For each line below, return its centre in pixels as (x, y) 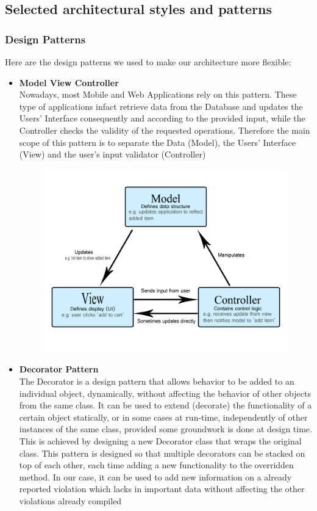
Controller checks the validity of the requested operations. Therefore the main (165, 130)
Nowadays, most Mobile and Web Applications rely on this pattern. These (158, 94)
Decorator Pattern (59, 369)
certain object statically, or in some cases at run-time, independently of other (163, 417)
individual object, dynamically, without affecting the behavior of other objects (165, 393)
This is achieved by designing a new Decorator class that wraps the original (160, 441)
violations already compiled (70, 501)
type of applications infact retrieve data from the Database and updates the (161, 106)
